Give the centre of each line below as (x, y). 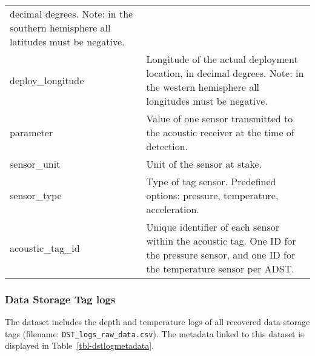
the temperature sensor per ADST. (220, 269)
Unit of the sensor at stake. (204, 164)
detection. (167, 146)
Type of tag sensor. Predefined (211, 181)
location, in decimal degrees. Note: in (225, 73)
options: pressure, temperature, (212, 195)
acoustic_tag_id (45, 248)
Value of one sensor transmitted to (220, 118)
